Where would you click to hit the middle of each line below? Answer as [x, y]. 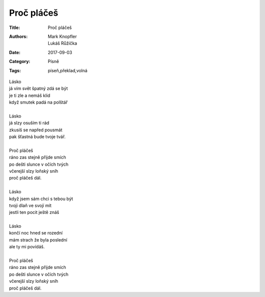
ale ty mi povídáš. [27, 247]
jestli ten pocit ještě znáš [34, 212]
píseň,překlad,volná [68, 70]
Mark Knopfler [62, 36]
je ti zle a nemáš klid [30, 95]
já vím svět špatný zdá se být [39, 89]
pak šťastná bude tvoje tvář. [37, 137]
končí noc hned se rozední [36, 233]
